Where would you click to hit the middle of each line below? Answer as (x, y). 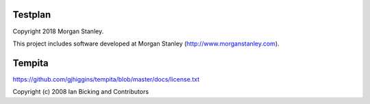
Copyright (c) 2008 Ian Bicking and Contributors (81, 92)
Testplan (32, 15)
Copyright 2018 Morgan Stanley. (58, 31)
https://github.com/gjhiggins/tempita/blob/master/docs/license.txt (106, 79)
